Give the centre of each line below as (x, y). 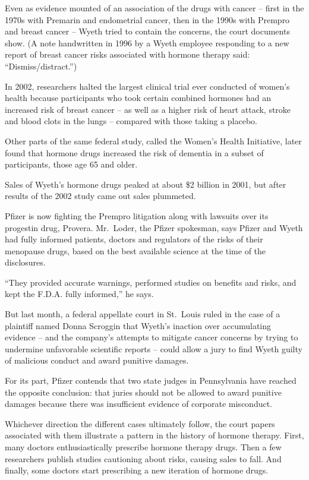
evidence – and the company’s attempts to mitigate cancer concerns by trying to (152, 337)
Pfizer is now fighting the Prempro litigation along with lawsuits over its (137, 215)
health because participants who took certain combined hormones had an (138, 98)
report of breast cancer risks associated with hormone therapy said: (127, 54)
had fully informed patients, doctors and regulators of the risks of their (134, 239)
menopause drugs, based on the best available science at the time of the (135, 250)
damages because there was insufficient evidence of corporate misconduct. (139, 404)
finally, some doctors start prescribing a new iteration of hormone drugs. (137, 470)
